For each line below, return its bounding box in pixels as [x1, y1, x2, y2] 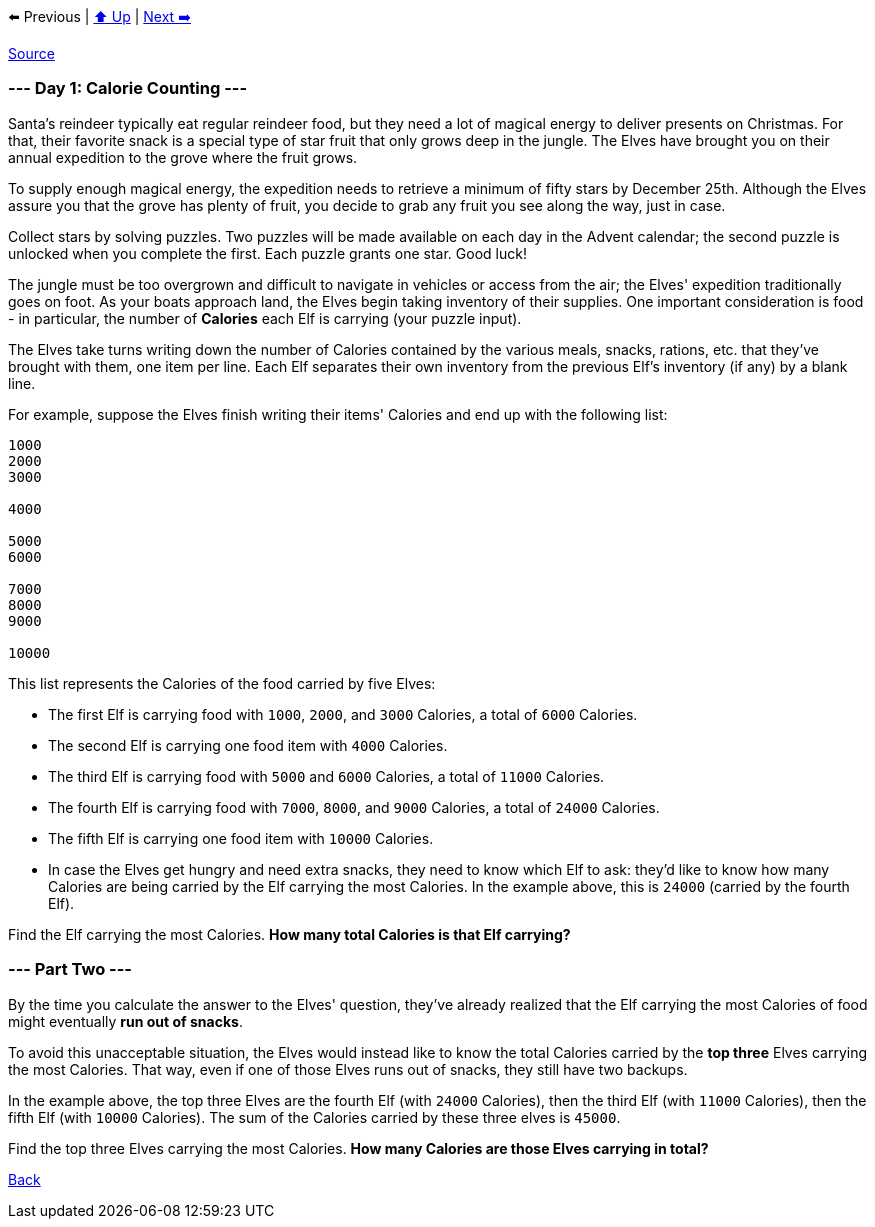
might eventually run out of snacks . [8, 1012, 243, 1030]
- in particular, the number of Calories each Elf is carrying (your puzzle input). [8, 309, 522, 327]
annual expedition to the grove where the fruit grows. [8, 148, 358, 166]
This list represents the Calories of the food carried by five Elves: [8, 674, 436, 692]
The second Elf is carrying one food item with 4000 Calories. [48, 736, 448, 754]
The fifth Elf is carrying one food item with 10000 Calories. [48, 829, 434, 847]
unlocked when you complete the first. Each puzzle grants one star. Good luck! [8, 244, 527, 262]
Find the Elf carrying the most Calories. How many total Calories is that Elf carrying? [8, 925, 571, 943]
